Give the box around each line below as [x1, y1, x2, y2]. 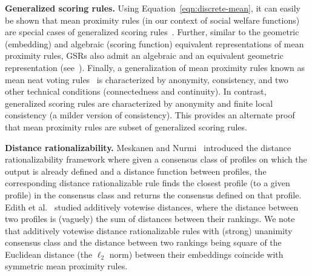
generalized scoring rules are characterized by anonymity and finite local [5, 96, 273, 109]
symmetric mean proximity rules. [5, 260, 128, 272]
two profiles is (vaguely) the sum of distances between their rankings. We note [5, 212, 295, 225]
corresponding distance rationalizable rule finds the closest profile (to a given [5, 177, 290, 189]
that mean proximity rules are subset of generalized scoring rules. [5, 120, 247, 133]
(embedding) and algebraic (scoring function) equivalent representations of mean [5, 37, 304, 50]
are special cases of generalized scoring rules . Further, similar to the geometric [5, 25, 299, 38]
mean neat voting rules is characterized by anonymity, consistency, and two [5, 73, 288, 86]
